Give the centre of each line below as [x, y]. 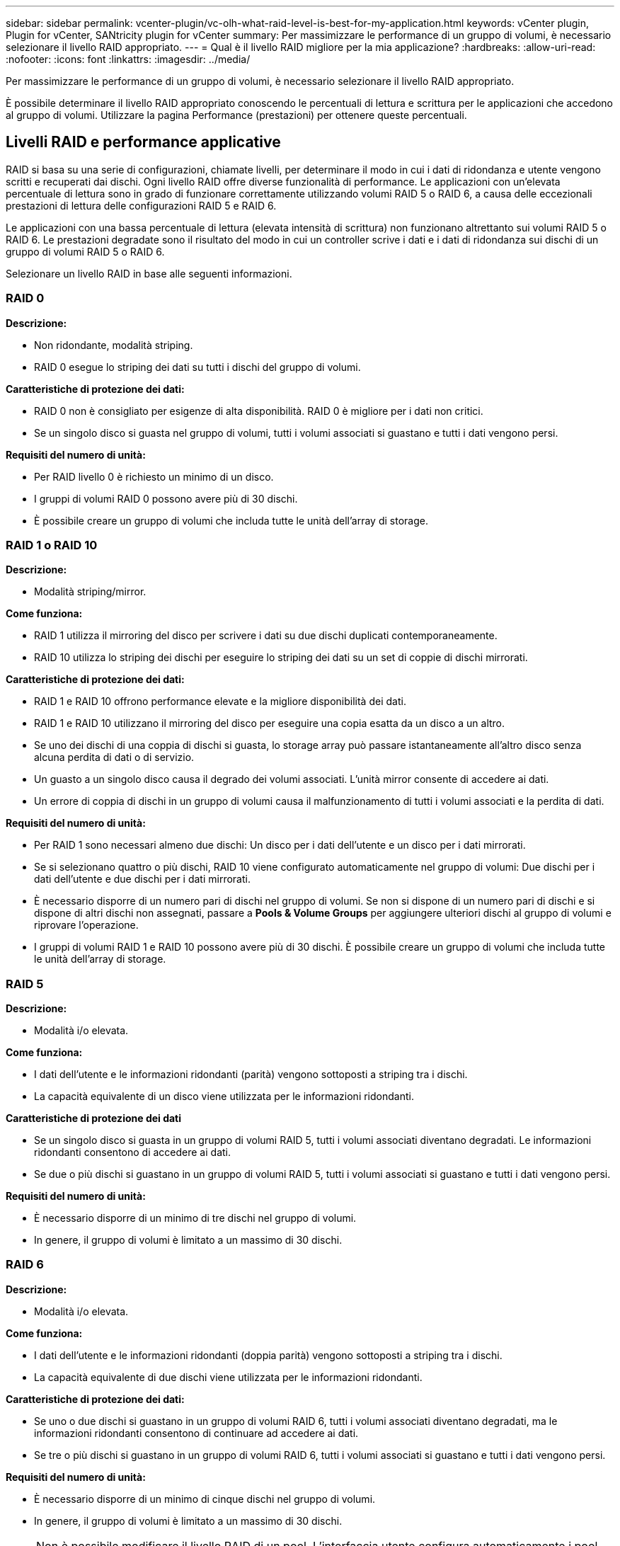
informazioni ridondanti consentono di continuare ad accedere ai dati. [196, 1433]
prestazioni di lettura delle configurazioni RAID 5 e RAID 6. [141, 205]
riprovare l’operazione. [86, 925]
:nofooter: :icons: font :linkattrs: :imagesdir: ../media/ [128, 59]
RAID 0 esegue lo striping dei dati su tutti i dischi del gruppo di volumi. [197, 367]
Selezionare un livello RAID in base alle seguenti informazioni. [149, 273]
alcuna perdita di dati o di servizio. [114, 757]
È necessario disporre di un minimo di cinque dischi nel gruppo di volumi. [205, 1499]
